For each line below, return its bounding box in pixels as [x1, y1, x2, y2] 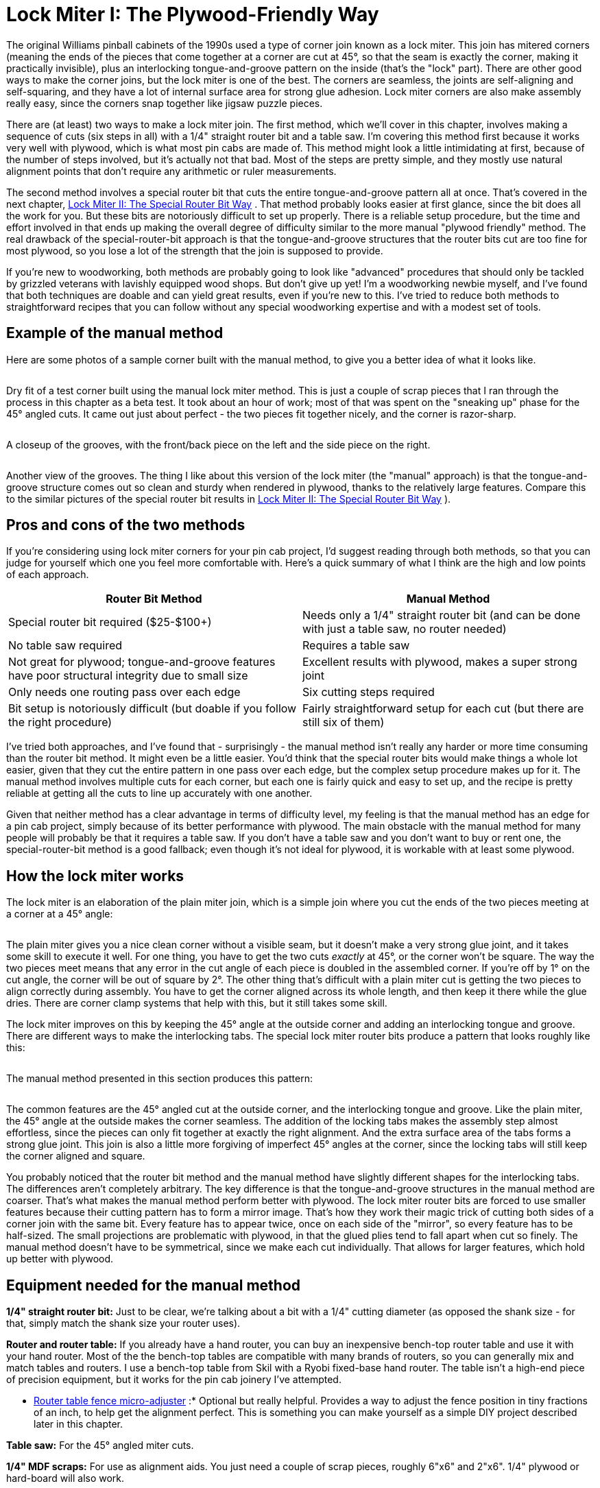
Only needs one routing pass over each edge [8, 685, 241, 699]
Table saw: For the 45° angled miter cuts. [6, 1439, 194, 1452]
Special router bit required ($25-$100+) [8, 615, 212, 629]
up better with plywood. [6, 1253, 114, 1265]
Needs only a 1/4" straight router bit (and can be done [302, 608, 581, 623]
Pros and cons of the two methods [6, 516, 245, 534]
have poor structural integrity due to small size [8, 669, 248, 683]
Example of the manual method [6, 324, 224, 342]
